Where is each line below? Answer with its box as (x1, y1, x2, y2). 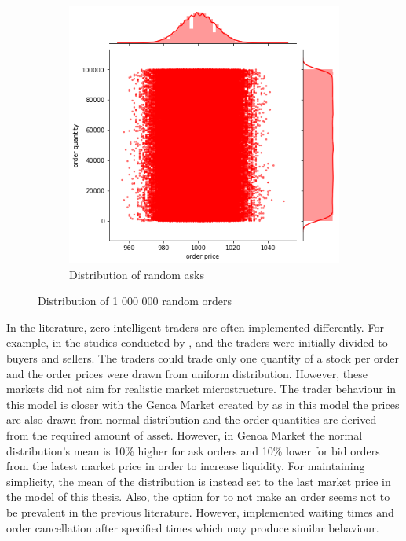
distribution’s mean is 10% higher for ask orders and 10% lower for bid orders (6, 442, 380, 458)
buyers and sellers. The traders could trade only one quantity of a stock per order (6, 350, 400, 366)
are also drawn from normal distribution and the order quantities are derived (6, 411, 377, 428)
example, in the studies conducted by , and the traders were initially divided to (6, 334, 388, 351)
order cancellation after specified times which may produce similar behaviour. (6, 519, 379, 535)
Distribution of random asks (69, 266, 205, 282)
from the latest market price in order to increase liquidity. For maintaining (6, 458, 365, 474)
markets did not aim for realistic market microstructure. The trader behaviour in (6, 381, 397, 397)
